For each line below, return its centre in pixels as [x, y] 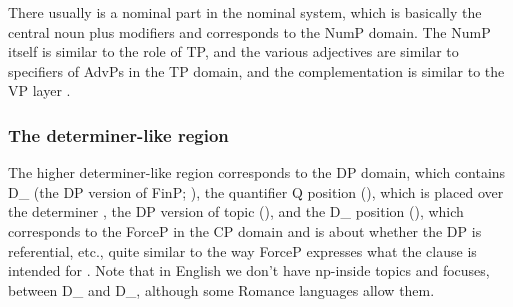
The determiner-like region [118, 134]
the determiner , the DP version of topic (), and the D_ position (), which [236, 211]
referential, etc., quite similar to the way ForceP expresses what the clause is [242, 250]
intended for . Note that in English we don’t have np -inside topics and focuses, [249, 270]
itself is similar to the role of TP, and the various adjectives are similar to [233, 51]
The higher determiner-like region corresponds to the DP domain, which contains [257, 172]
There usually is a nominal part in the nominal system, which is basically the [245, 12]
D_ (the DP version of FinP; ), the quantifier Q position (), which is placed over [256, 191]
